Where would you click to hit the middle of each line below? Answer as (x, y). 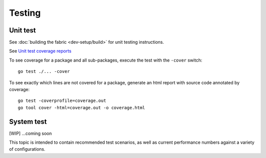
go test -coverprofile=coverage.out (62, 101)
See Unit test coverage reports (40, 51)
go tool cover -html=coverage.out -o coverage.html (82, 108)
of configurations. (27, 149)
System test (28, 121)
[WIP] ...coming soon (31, 133)
